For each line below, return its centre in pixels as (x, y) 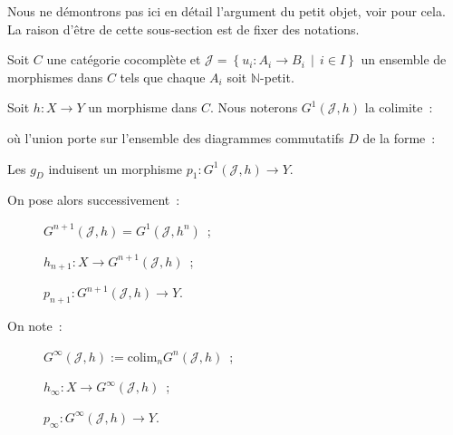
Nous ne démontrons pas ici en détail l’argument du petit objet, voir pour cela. (226, 11)
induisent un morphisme (116, 168)
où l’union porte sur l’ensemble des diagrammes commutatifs (176, 137)
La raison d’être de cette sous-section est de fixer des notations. (183, 29)
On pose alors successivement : (94, 200)
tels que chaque (163, 77)
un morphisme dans (143, 107)
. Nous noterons (254, 107)
